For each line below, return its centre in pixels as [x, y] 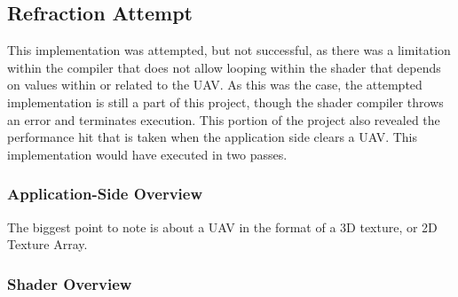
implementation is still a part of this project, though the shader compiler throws [225, 102]
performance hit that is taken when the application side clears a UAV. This [213, 137]
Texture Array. [47, 244]
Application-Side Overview [105, 194]
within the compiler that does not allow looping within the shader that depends [224, 67]
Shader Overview [70, 283]
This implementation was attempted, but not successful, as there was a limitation [229, 50]
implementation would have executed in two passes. [147, 154]
